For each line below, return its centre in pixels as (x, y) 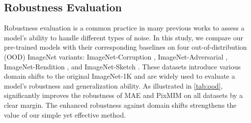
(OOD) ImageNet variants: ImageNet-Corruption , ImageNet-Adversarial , (116, 56)
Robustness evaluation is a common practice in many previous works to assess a (124, 28)
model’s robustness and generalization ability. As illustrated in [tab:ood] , (113, 85)
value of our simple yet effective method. (65, 114)
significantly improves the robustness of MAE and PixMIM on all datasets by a (124, 95)
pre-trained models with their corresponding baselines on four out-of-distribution (125, 47)
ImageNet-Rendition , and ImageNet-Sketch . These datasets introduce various (122, 66)
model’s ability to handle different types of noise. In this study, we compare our (124, 37)
